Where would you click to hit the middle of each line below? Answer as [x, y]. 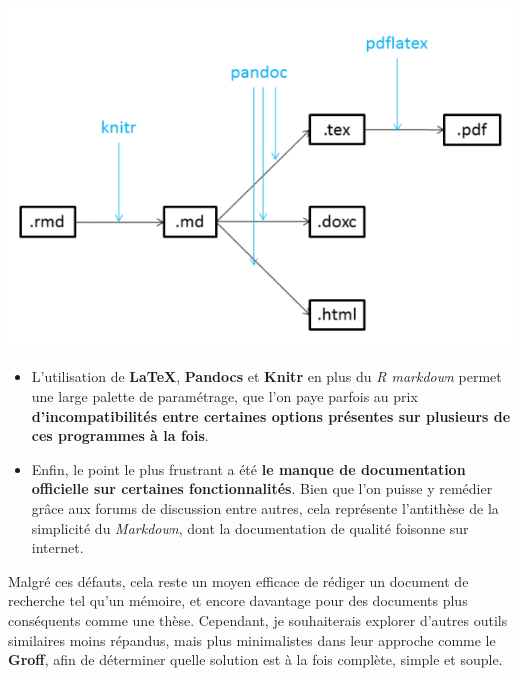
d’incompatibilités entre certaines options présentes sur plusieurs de [271, 415]
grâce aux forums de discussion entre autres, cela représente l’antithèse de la [265, 508]
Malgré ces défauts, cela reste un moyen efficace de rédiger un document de [238, 580]
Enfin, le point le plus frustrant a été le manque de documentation [248, 468]
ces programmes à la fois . [120, 435]
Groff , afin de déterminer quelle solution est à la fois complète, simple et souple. [255, 659]
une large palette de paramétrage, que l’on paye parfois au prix [224, 396]
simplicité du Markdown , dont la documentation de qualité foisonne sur [250, 527]
